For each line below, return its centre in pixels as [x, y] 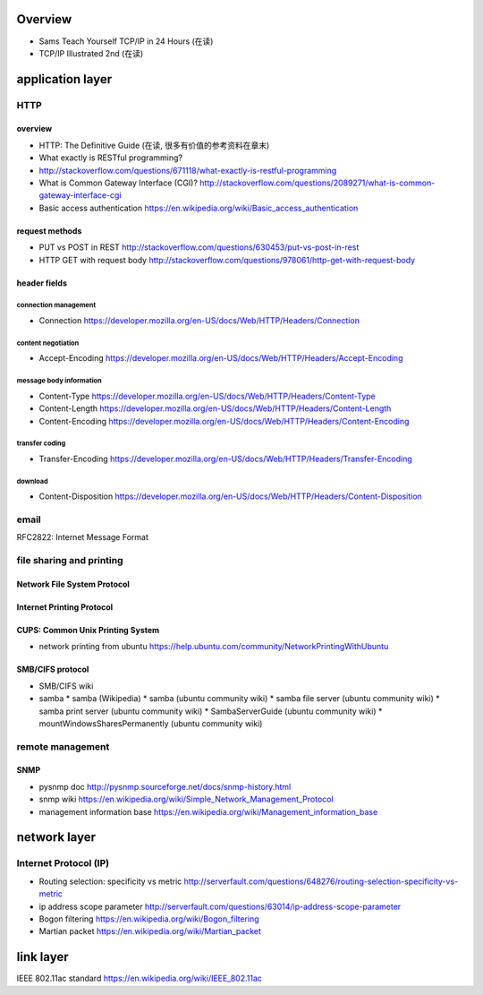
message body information [59, 381]
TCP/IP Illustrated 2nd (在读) [91, 53]
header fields [42, 283]
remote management [63, 746]
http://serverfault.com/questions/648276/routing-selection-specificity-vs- [321, 881]
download [32, 481]
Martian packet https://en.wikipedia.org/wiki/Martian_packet [150, 931]
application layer [64, 79]
